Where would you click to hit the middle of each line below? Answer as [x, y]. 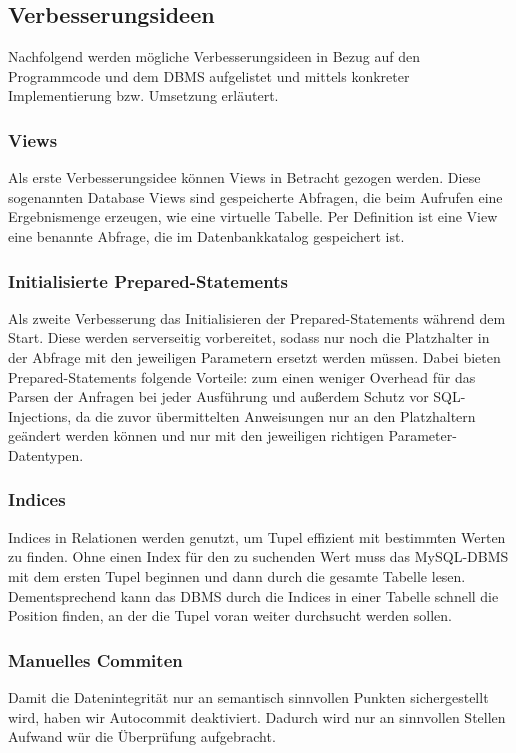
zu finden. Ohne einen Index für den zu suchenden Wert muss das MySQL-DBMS [258, 556]
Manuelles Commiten [95, 659]
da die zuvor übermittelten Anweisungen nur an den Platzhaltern [275, 415]
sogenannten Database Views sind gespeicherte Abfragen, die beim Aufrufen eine [255, 196]
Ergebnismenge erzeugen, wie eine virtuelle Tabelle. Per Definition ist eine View [253, 216]
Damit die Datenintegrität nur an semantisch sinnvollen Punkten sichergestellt [248, 696]
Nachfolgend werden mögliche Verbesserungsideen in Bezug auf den [214, 56]
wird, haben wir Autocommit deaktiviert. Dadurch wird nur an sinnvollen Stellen [257, 716]
